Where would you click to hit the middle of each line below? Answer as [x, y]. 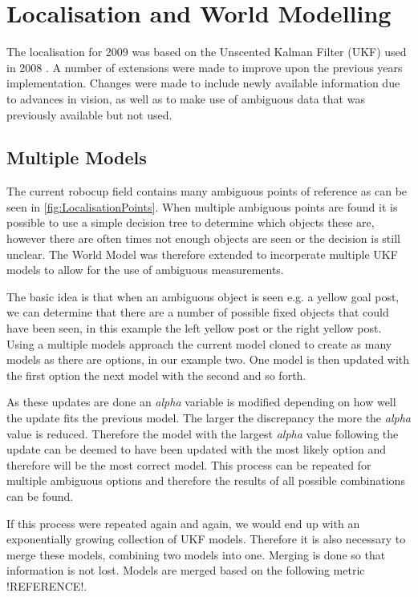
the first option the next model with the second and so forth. [156, 375]
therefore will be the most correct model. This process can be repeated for [189, 464]
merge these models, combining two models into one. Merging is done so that [196, 554]
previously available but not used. [89, 114]
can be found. [40, 496]
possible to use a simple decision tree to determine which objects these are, [191, 222]
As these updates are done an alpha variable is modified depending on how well [201, 402]
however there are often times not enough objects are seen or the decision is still [203, 238]
